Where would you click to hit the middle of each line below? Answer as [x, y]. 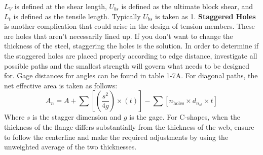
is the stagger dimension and [77, 117]
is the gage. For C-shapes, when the [185, 117]
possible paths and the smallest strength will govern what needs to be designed [127, 65]
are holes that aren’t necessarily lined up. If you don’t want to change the [119, 36]
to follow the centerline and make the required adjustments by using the [116, 137]
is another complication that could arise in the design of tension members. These [129, 26]
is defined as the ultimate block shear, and [187, 6]
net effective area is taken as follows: [61, 85]
